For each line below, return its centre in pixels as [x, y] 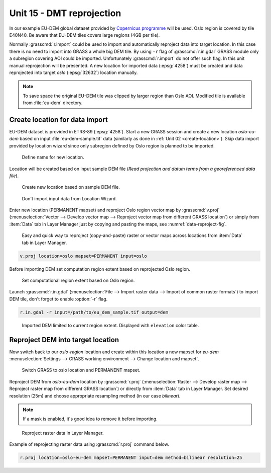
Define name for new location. [53, 157]
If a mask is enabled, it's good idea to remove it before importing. [90, 419]
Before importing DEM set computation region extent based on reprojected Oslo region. [100, 269]
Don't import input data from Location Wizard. [70, 198]
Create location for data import [58, 120]
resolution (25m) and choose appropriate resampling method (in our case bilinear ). [95, 396]
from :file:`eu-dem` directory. [53, 103]
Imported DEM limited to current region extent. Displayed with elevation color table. [110, 325]
